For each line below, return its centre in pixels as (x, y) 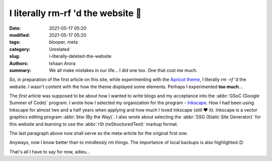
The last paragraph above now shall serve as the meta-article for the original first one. (99, 133)
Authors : (19, 63)
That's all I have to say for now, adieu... (50, 151)
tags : (15, 42)
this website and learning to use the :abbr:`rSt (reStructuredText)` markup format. (94, 124)
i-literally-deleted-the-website (80, 56)
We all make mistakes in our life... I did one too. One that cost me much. (123, 70)
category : (20, 49)
